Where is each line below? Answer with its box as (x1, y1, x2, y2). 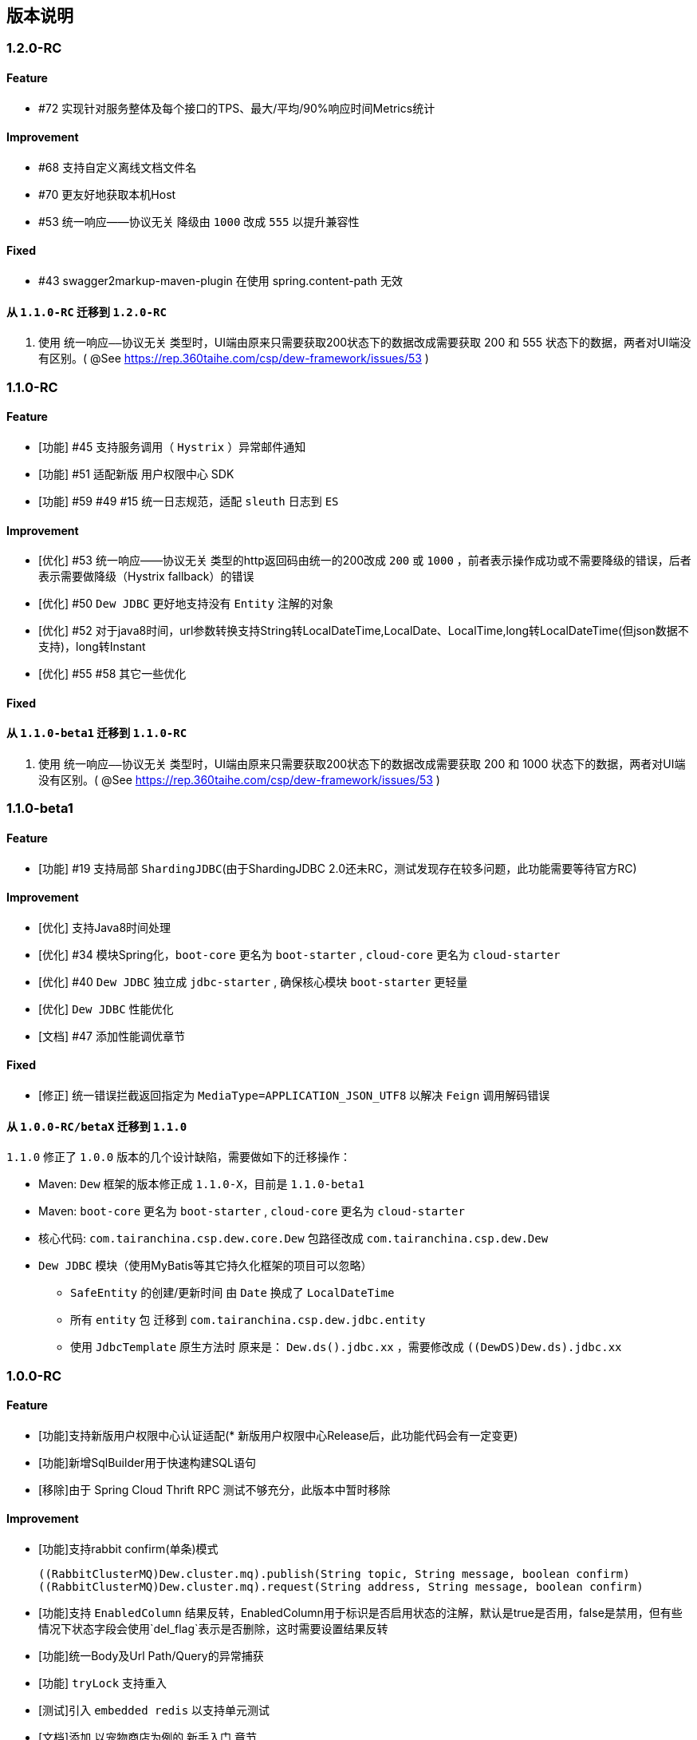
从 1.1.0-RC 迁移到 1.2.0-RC (6, 304, 167, 319)
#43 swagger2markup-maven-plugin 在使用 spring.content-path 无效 (38, 274, 403, 288)
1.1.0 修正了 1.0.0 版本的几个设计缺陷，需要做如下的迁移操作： (6, 1150, 352, 1164)
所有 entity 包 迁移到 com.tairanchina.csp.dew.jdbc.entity (70, 1313, 426, 1327)
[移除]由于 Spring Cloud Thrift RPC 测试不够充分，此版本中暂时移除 (38, 1482, 391, 1496)
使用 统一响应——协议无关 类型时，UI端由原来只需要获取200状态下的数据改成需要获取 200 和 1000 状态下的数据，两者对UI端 (38, 756, 686, 771)
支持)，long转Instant (38, 640, 146, 654)
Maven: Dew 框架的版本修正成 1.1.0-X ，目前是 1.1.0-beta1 (38, 1177, 365, 1191)
